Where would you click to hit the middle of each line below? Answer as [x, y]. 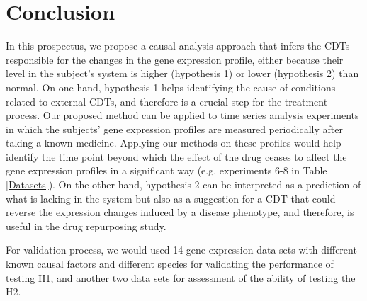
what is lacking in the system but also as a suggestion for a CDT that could [171, 198]
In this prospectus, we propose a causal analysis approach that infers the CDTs [178, 46]
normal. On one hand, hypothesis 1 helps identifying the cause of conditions [171, 87]
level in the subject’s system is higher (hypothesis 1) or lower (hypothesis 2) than [182, 73]
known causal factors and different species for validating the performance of [170, 264]
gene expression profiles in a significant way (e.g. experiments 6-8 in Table [166, 170]
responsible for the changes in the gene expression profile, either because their [175, 59]
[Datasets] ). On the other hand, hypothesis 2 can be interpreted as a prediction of [183, 184]
